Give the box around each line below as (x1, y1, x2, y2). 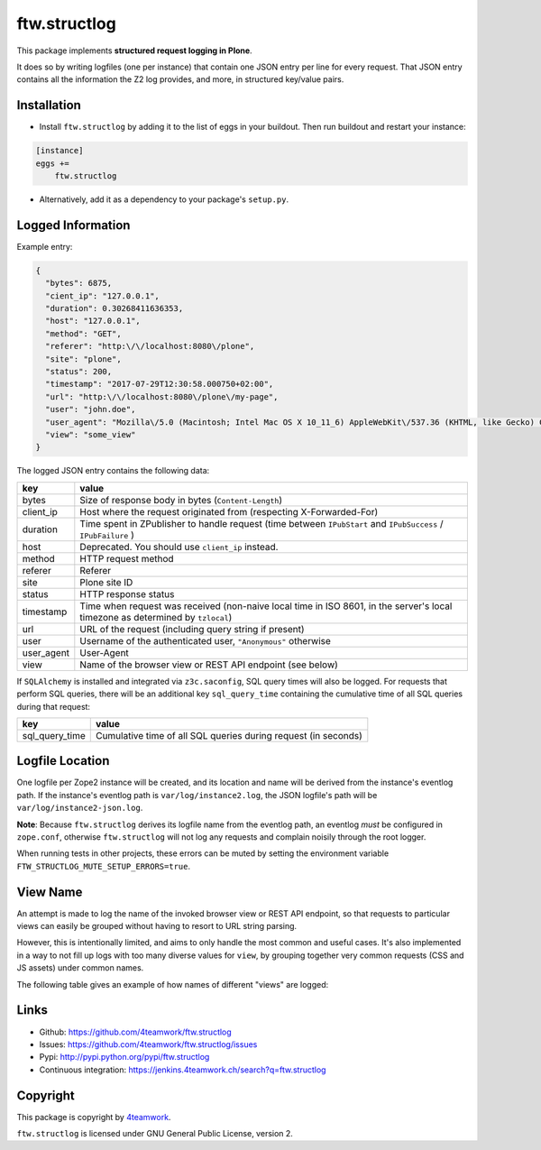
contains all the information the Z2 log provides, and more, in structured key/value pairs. (16, 74, 344, 85)
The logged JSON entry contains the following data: (16, 465, 210, 476)
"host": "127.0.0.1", (45, 316, 142, 327)
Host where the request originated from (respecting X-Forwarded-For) (79, 505, 379, 518)
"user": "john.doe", (45, 404, 136, 415)
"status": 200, (45, 366, 113, 376)
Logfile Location (16, 753, 110, 768)
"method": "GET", (45, 328, 122, 338)
